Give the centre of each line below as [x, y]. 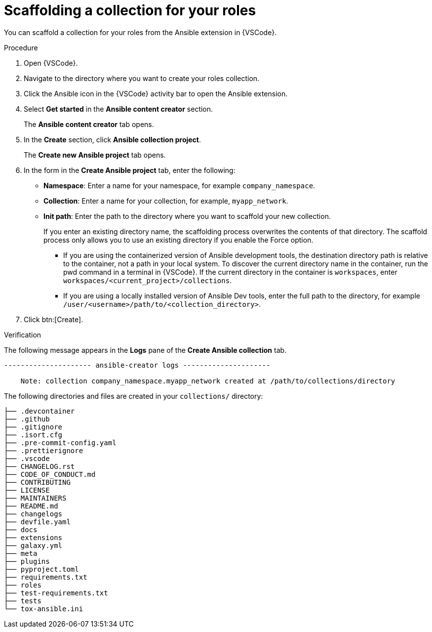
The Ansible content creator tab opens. [89, 124]
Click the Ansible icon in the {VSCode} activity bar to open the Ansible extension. [156, 93]
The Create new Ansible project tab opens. [95, 155]
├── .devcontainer [39, 411]
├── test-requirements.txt [56, 593]
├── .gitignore [33, 427]
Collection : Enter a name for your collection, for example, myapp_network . [166, 201]
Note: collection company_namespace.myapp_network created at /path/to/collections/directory [208, 381]
